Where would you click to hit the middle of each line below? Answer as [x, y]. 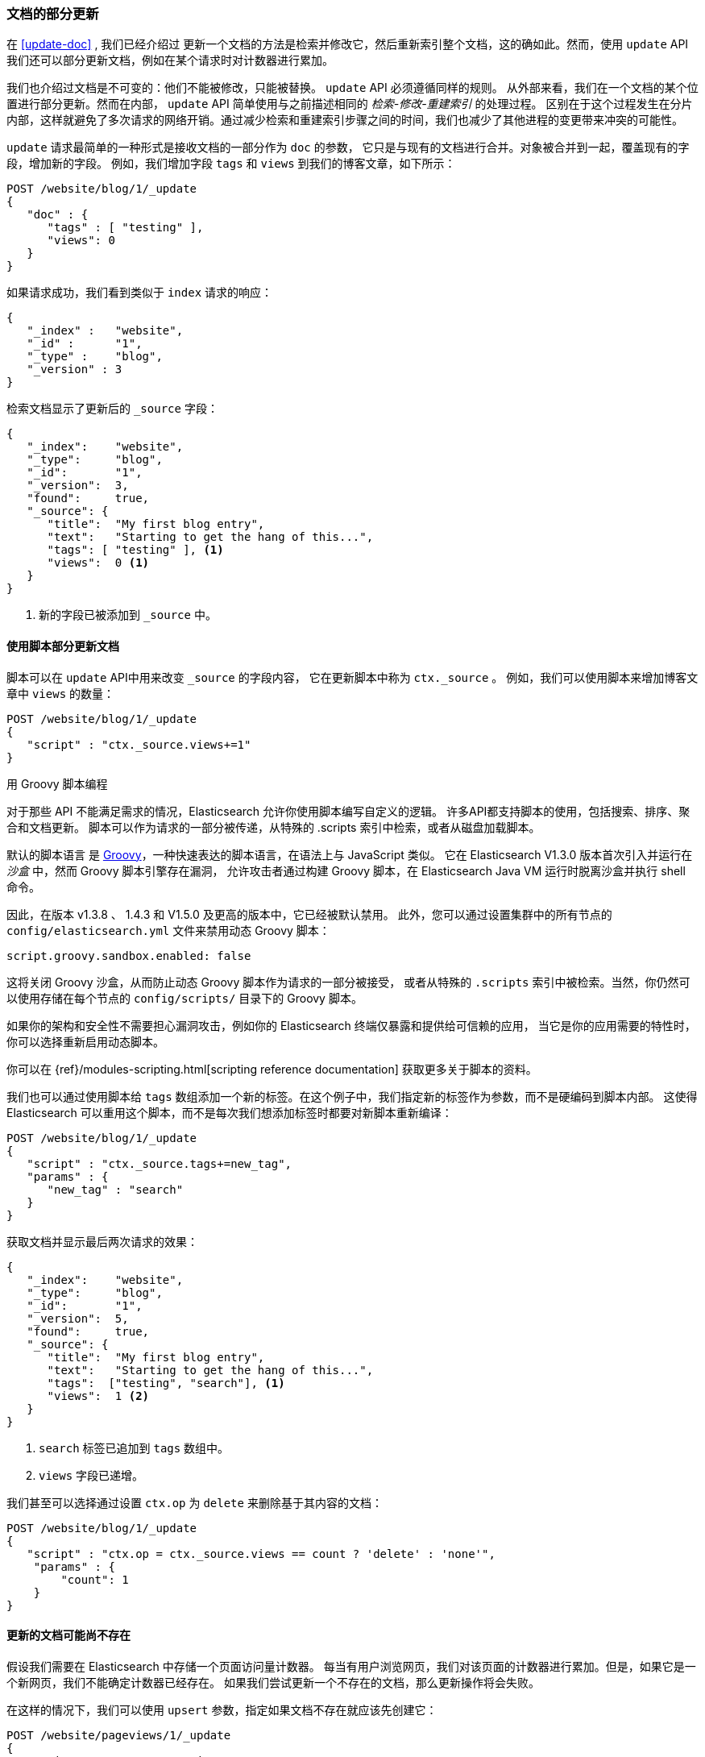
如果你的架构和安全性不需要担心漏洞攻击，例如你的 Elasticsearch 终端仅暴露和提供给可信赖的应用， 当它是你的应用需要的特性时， [351, 1025]
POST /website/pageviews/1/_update [119, 1735]
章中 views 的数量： [61, 693]
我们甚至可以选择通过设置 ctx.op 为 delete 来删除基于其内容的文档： [195, 1502]
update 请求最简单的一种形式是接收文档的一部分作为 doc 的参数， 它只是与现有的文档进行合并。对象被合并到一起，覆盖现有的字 [348, 147]
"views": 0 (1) [98, 563]
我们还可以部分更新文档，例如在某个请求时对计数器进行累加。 [170, 60]
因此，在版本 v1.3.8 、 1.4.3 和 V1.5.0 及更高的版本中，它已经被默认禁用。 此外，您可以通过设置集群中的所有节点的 [309, 914]
